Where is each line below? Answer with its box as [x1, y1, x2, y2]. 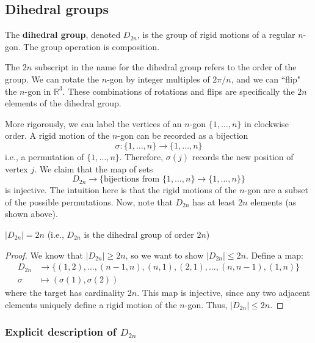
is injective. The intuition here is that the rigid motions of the [5, 183, 237, 196]
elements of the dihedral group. [5, 97, 121, 109]
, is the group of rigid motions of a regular [137, 28, 295, 41]
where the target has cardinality [5, 286, 125, 299]
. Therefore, [119, 150, 164, 163]
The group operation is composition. [23, 40, 160, 53]
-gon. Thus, [184, 298, 228, 311]
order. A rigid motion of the [5, 129, 110, 142]
